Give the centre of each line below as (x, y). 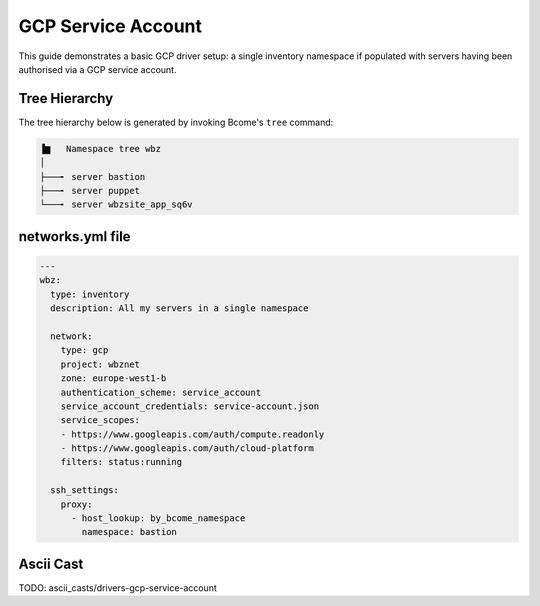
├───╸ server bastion (92, 176)
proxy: (76, 504)
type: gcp (84, 350)
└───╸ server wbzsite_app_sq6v (116, 204)
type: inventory (90, 294)
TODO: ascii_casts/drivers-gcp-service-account (117, 587)
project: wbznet (100, 364)
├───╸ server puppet (89, 190)
